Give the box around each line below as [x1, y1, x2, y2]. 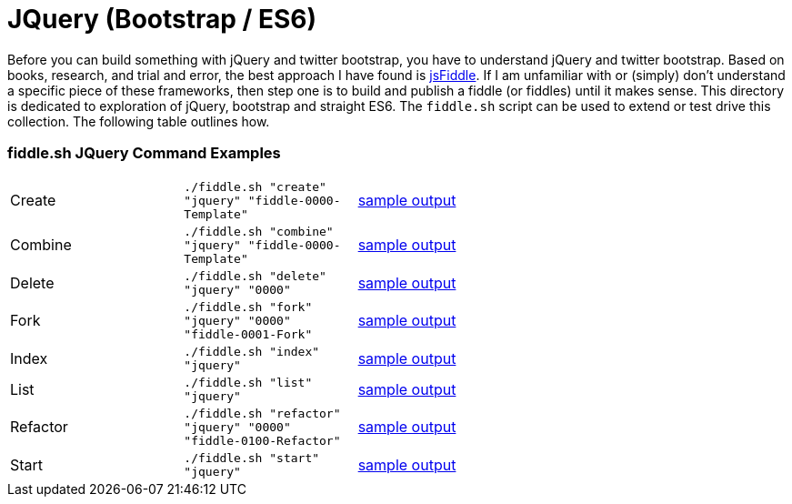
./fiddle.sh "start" [184, 450, 320, 465]
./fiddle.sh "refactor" [184, 406, 341, 420]
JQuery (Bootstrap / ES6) [7, 4, 317, 35]
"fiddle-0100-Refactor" [184, 433, 341, 448]
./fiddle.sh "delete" [184, 268, 326, 283]
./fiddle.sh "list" [184, 375, 313, 389]
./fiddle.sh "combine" [184, 224, 334, 238]
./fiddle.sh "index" [184, 344, 320, 358]
